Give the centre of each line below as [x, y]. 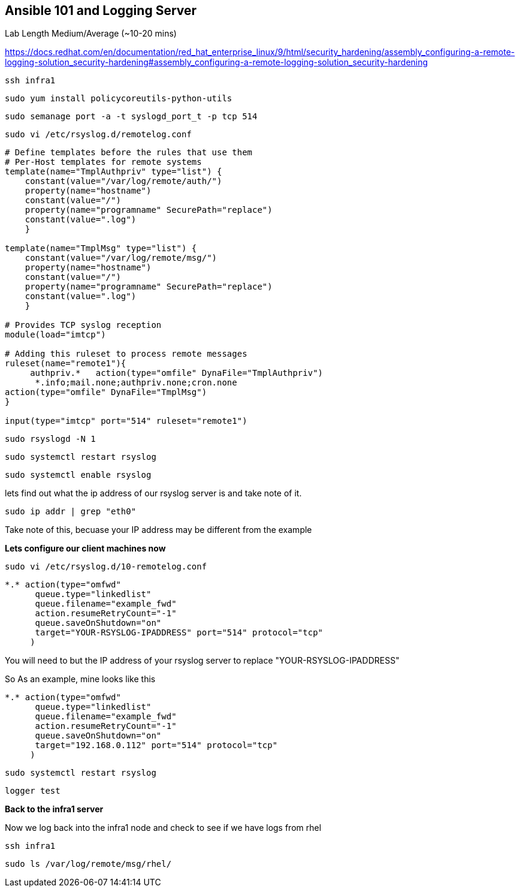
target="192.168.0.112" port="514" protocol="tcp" [156, 745]
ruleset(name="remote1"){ [66, 364]
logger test [33, 791]
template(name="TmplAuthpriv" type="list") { [114, 172]
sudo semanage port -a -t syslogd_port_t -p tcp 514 [131, 117]
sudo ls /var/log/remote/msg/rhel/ [88, 864]
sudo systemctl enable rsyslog [78, 475]
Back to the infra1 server [54, 809]
